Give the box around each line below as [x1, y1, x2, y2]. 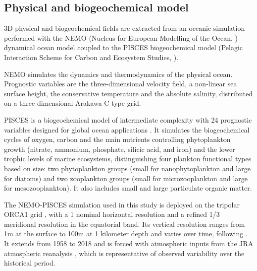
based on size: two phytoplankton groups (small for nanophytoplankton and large [4, 163, 251, 173]
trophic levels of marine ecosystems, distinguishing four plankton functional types [4, 153, 252, 164]
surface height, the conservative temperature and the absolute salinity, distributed [4, 88, 253, 98]
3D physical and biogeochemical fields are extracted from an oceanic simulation [4, 23, 245, 33]
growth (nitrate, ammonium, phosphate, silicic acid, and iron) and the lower [4, 143, 235, 154]
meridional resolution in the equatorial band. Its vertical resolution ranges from [4, 218, 245, 229]
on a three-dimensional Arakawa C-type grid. [4, 98, 141, 108]
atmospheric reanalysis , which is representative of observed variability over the [4, 248, 245, 258]
